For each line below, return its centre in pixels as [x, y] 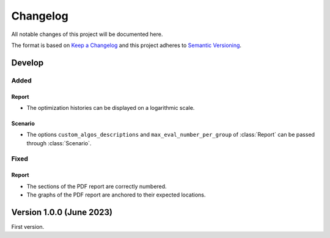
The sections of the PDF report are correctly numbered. [97, 186]
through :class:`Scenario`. [59, 143]
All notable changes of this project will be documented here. [87, 34]
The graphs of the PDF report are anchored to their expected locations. [116, 195]
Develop [28, 63]
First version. [28, 226]
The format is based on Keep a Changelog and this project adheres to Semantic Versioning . [126, 45]
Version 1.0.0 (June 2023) [62, 212]
